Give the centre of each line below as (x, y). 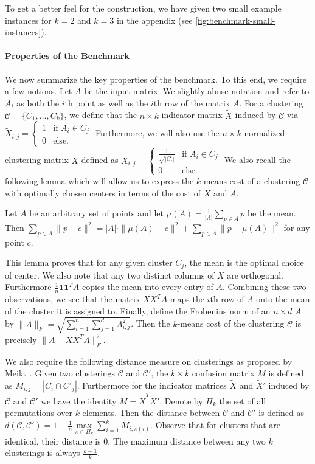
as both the (38, 102)
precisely (21, 339)
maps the (187, 299)
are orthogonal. (255, 275)
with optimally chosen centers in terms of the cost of (103, 192)
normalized (265, 133)
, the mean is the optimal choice (244, 262)
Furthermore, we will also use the (157, 133)
